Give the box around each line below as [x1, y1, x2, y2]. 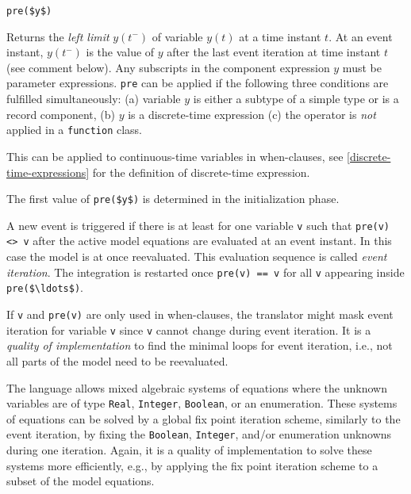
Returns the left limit [6, 28, 109, 44]
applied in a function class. [6, 121, 142, 138]
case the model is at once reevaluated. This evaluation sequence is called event [6, 248, 387, 265]
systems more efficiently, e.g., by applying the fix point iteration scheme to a [6, 457, 378, 473]
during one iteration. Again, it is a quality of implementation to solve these [6, 442, 372, 458]
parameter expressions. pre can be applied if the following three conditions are [6, 75, 389, 91]
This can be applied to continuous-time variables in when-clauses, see [6, 147, 344, 164]
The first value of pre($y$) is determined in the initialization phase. [6, 190, 340, 207]
